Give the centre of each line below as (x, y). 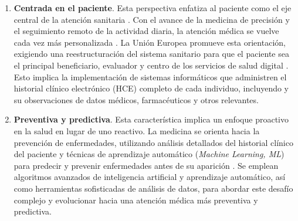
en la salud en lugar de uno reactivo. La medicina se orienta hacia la (137, 130)
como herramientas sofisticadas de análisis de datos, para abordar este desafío (153, 188)
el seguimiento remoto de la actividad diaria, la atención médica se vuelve (146, 31)
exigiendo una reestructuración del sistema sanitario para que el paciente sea (151, 54)
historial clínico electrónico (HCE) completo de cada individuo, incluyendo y (151, 88)
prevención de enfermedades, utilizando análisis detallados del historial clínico (153, 142)
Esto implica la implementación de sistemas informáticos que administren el (150, 76)
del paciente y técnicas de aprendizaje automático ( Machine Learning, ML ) (149, 154)
